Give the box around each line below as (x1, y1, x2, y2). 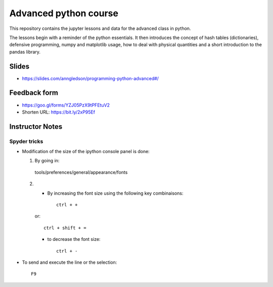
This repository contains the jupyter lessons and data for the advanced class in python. (9, 25, 191, 31)
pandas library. (9, 49, 40, 55)
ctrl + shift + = (43, 225, 86, 231)
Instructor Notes (9, 122, 63, 131)
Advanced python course (9, 8, 119, 19)
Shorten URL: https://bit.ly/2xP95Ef (22, 109, 96, 115)
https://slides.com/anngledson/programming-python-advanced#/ (22, 75, 159, 81)
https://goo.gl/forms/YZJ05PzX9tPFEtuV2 (22, 102, 110, 108)
